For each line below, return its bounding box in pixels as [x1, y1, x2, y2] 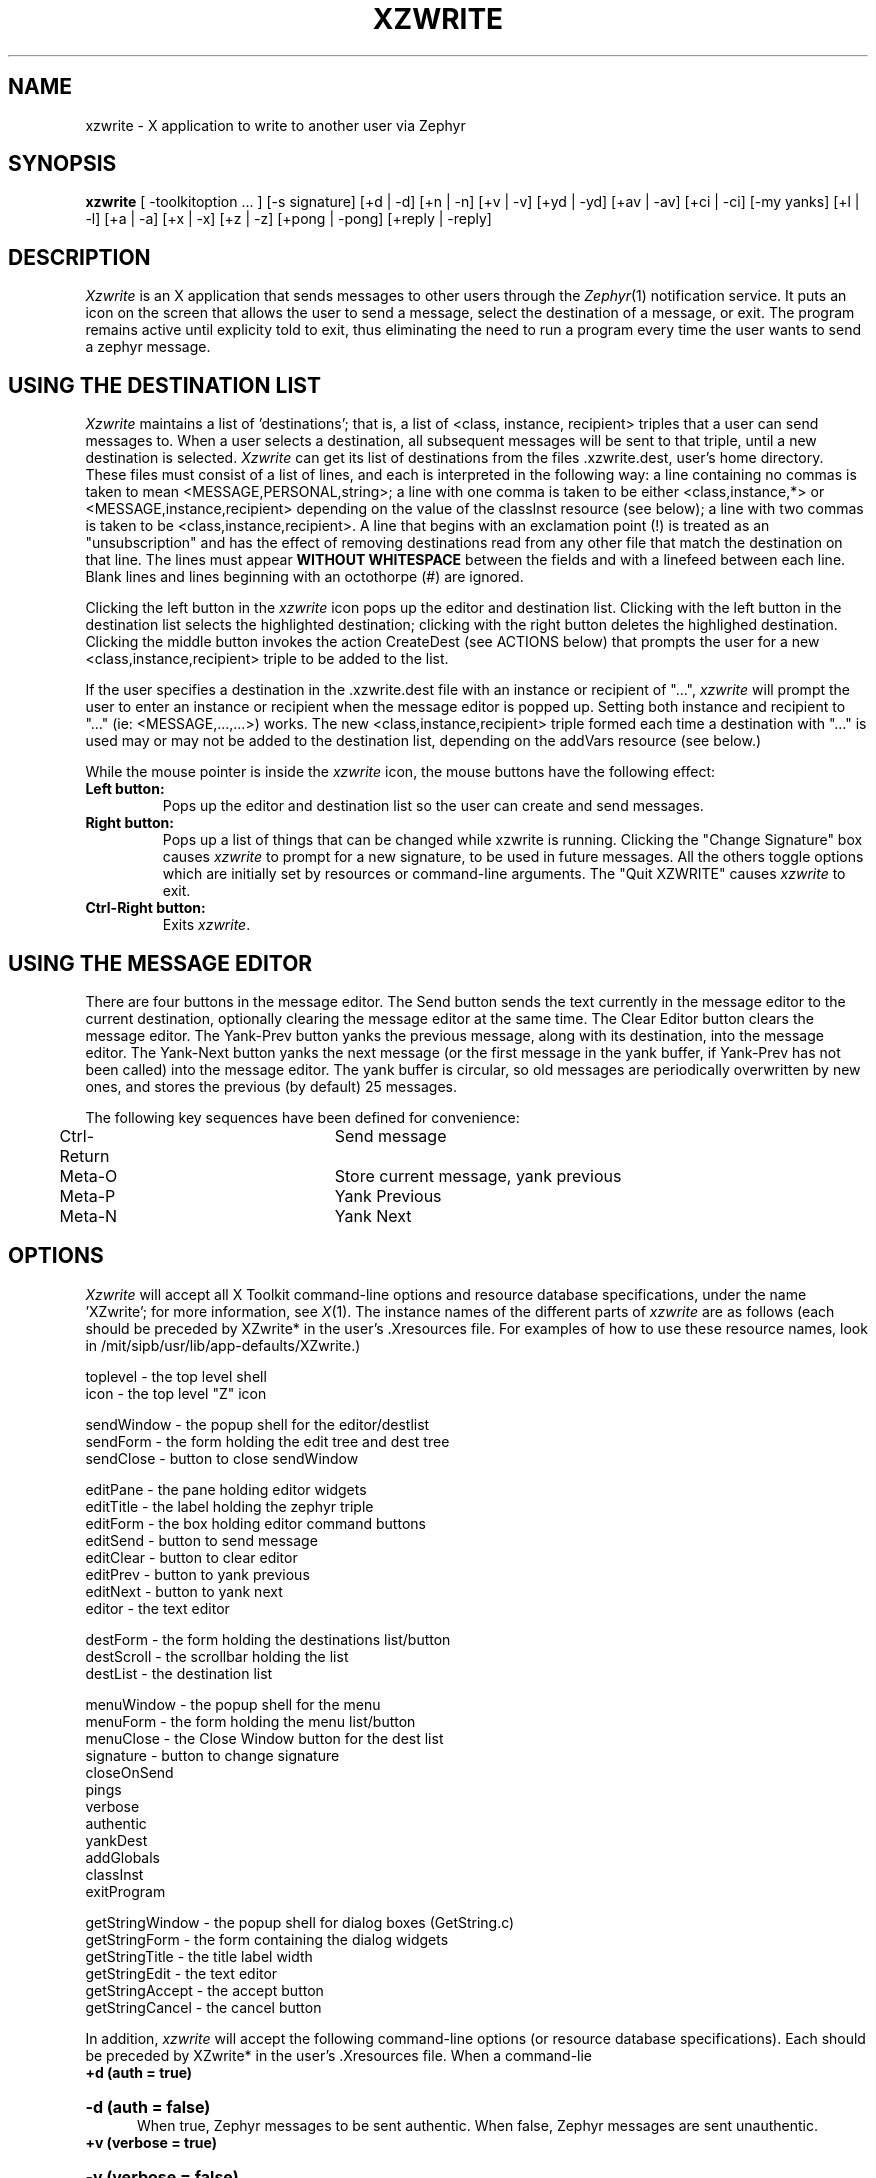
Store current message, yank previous [334, 1165, 622, 1186]
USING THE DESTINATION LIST [8, 372, 321, 398]
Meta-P [59, 1185, 116, 1206]
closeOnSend [85, 1763, 174, 1781]
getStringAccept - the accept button [85, 1981, 324, 1999]
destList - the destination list [85, 1664, 273, 1682]
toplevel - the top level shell [85, 1367, 267, 1385]
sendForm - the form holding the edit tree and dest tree [85, 1432, 450, 1450]
